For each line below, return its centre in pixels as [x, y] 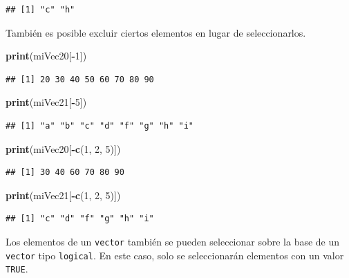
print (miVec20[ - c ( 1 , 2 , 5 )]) [63, 148]
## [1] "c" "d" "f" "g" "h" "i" [80, 219]
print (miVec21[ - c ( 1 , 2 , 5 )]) [63, 195]
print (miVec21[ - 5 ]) [46, 102]
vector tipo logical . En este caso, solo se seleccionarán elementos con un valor [175, 255]
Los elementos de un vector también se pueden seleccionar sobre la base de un [173, 241]
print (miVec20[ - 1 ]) [46, 56]
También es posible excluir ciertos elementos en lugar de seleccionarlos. [156, 32]
